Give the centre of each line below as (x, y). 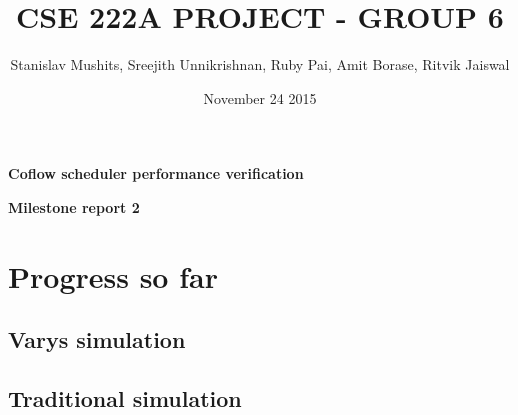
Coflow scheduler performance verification (156, 173)
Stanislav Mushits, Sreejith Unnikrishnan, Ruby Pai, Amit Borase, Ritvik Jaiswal (260, 64)
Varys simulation (97, 339)
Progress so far (113, 275)
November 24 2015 (260, 97)
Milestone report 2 (74, 206)
